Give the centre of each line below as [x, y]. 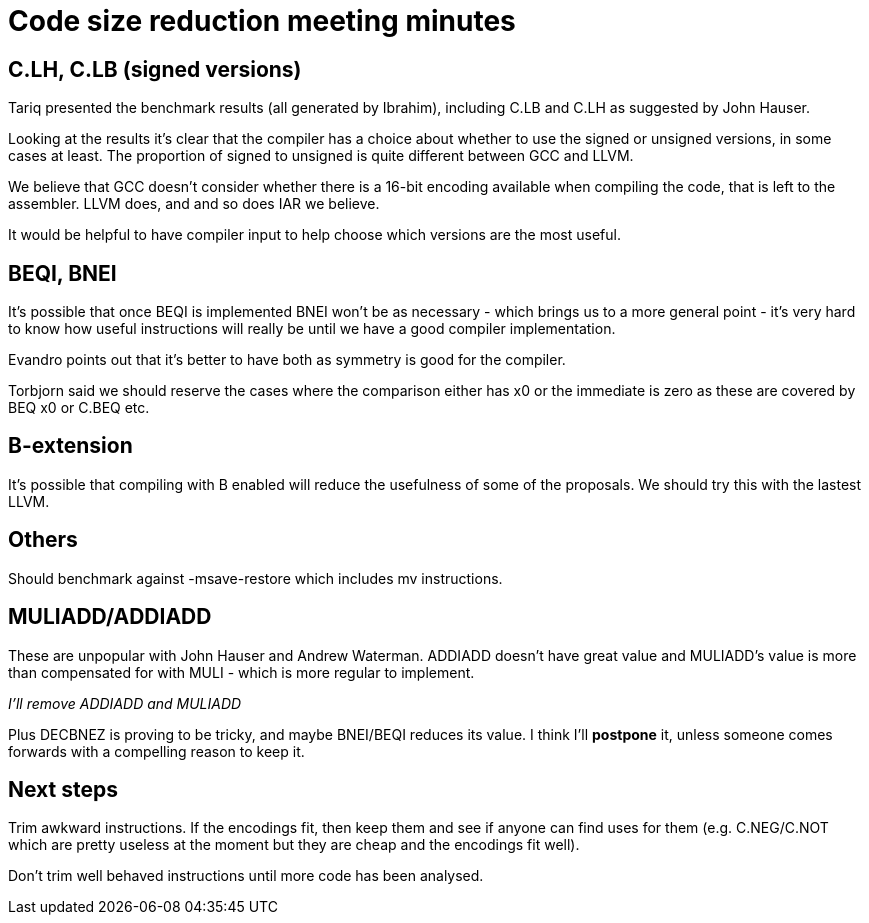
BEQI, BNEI [62, 273]
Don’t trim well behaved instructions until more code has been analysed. [246, 876]
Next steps [63, 789]
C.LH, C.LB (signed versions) [155, 69]
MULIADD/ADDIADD [110, 617]
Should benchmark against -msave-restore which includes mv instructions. [255, 578]
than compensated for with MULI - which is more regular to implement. [241, 672]
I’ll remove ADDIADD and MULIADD [125, 703]
